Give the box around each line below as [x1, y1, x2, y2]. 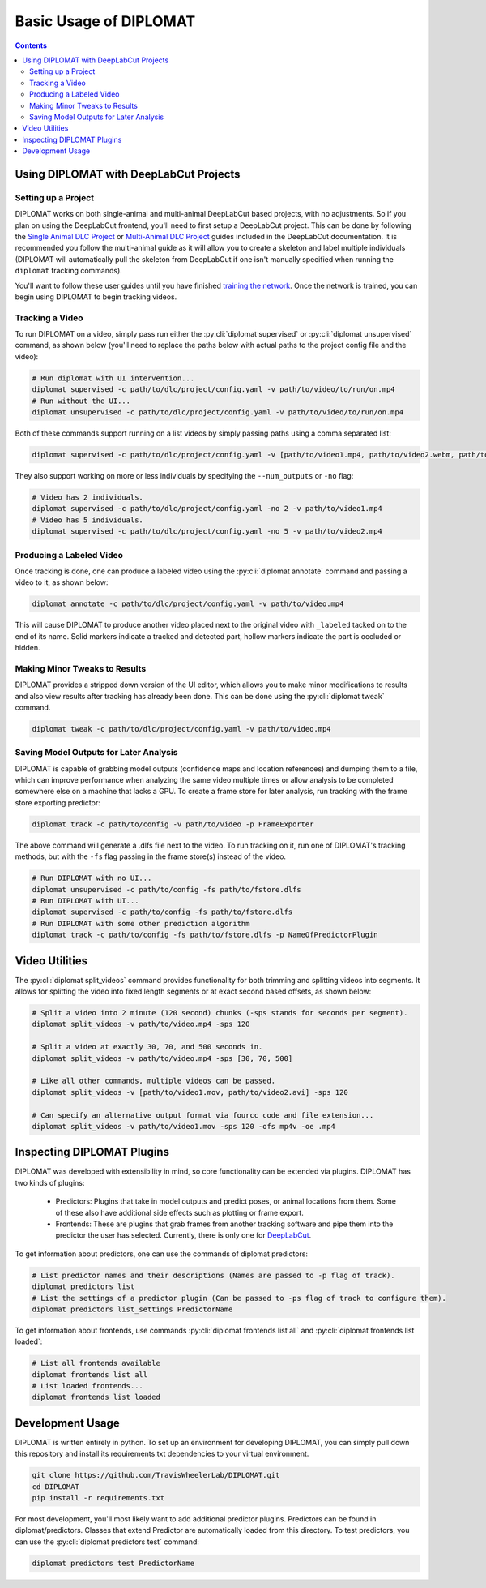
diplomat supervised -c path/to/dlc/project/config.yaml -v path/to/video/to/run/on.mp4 [32, 385, 396, 394]
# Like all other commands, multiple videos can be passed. [32, 1076, 276, 1086]
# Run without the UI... [32, 396, 131, 406]
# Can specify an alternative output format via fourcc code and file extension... [32, 1110, 374, 1119]
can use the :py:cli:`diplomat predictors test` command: [15, 1537, 200, 1547]
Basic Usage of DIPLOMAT [15, 12, 196, 30]
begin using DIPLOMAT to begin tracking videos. [15, 292, 177, 302]
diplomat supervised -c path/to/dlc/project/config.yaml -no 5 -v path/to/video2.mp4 [32, 527, 382, 536]
